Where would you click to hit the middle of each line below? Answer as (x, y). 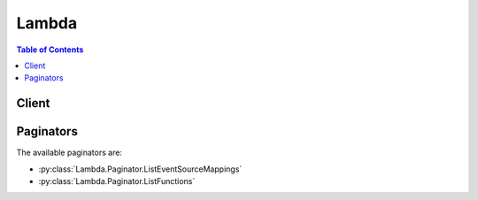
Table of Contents (50, 50)
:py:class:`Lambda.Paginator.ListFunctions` (117, 181)
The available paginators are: (69, 153)
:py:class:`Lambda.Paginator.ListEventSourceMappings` (140, 169)
